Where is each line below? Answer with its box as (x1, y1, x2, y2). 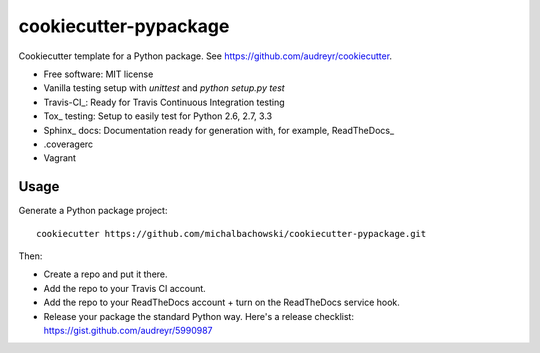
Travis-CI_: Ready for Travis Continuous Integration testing (43, 96, 285, 108)
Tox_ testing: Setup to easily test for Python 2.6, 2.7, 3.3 (43, 110, 273, 122)
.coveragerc (43, 138, 94, 150)
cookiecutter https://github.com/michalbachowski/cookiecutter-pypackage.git (36, 228, 427, 239)
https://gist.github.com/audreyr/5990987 (43, 324, 214, 336)
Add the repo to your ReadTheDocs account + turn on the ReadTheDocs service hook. (43, 296, 400, 309)
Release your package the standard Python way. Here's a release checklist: (43, 310, 355, 322)
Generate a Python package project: (18, 205, 168, 217)
